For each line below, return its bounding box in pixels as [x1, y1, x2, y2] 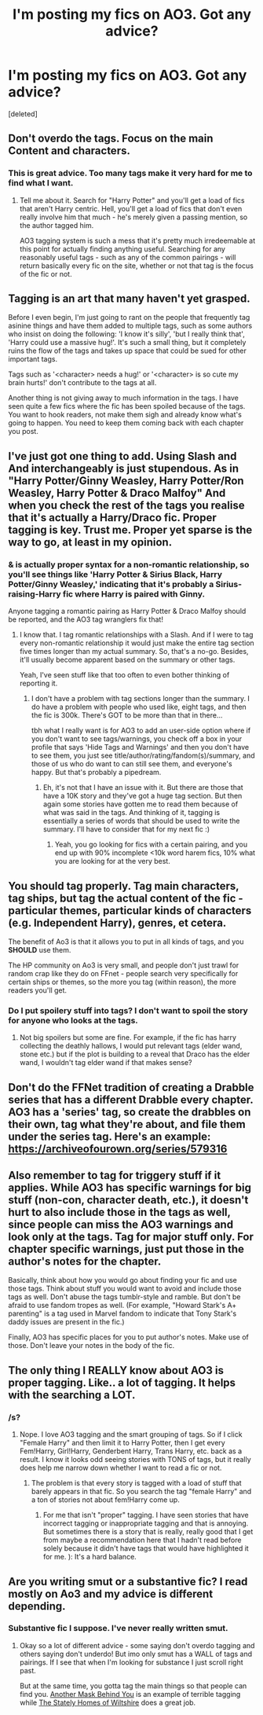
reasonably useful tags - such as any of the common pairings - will [19, 252, 236, 262]
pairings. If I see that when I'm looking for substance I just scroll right [19, 1657, 243, 1667]
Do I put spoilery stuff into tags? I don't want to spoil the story [8, 1004, 249, 1015]
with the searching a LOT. [8, 1388, 136, 1401]
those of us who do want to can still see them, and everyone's [31, 759, 233, 769]
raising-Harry [8, 588, 61, 599]
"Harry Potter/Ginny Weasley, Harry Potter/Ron [8, 474, 245, 487]
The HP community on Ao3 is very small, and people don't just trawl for [8, 960, 239, 970]
